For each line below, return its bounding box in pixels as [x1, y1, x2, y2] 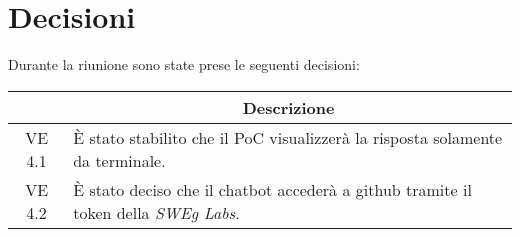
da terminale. [73, 148, 166, 172]
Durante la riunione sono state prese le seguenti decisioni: [8, 54, 360, 75]
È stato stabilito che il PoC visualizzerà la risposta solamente [73, 125, 503, 149]
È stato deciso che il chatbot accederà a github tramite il [73, 177, 472, 201]
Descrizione [242, 95, 335, 119]
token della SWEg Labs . [73, 200, 240, 224]
